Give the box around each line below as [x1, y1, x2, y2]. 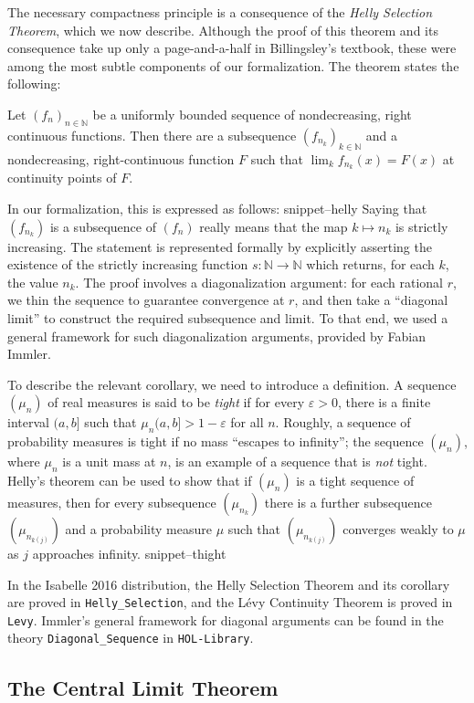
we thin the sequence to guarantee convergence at [7, 290, 285, 310]
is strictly [395, 216, 448, 236]
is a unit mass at [62, 452, 156, 471]
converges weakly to [342, 519, 454, 538]
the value [7, 272, 58, 291]
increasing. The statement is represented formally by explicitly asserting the [7, 236, 432, 256]
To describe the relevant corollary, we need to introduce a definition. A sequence [7, 374, 457, 393]
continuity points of [7, 168, 117, 187]
